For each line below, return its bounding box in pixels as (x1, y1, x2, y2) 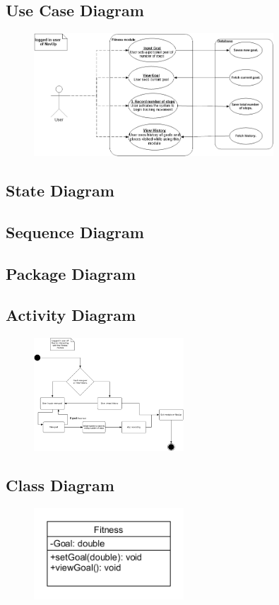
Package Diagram (6, 262, 136, 284)
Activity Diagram (6, 304, 136, 326)
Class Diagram (6, 474, 114, 495)
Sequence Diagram (6, 221, 144, 242)
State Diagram (6, 180, 114, 201)
